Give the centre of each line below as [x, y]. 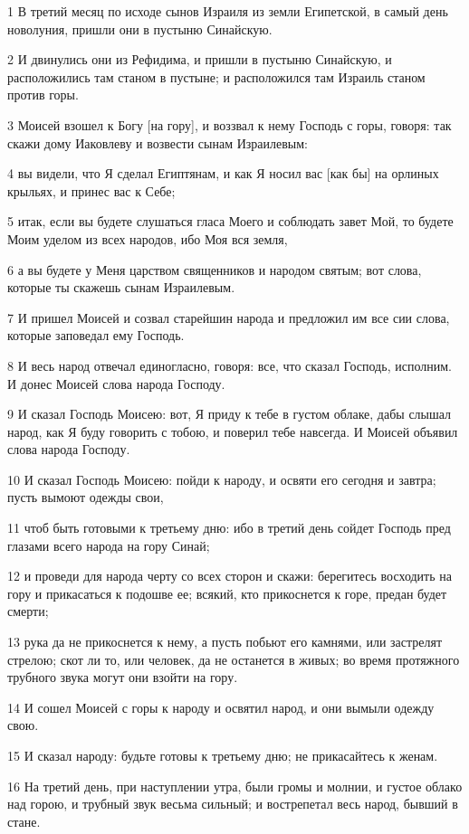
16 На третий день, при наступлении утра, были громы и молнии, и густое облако [235, 786]
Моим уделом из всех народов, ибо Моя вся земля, [148, 238]
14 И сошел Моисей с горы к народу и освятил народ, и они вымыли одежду [221, 707]
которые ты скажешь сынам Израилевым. [121, 287]
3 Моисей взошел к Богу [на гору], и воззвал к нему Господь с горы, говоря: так [230, 124]
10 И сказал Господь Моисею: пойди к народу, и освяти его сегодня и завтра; [222, 479]
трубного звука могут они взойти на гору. [123, 677]
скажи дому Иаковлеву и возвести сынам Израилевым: [158, 142]
